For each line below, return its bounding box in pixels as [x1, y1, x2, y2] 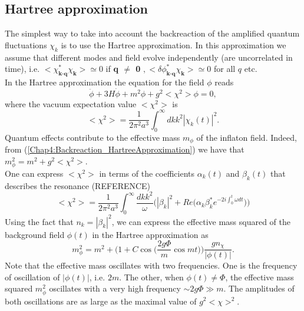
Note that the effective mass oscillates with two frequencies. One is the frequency [5, 259, 298, 272]
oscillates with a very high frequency [49, 282, 181, 295]
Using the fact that [5, 215, 74, 227]
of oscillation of [5, 270, 60, 283]
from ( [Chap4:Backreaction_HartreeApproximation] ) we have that [5, 143, 244, 155]
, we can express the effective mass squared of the [111, 215, 290, 227]
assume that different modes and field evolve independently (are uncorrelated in [5, 51, 293, 63]
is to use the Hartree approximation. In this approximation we [61, 38, 286, 51]
